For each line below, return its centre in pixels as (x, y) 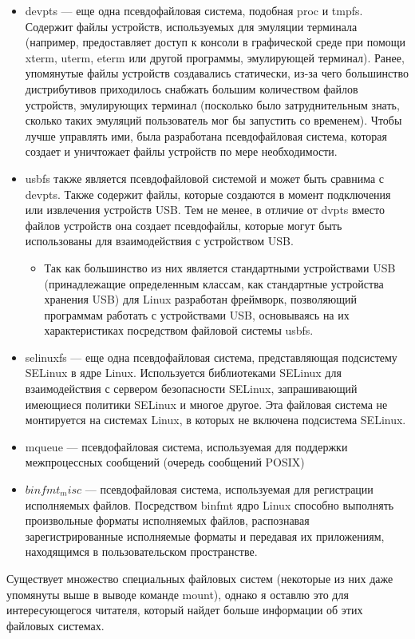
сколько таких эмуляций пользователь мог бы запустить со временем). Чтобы (213, 120)
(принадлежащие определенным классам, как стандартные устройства (214, 283)
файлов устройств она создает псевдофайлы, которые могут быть (184, 225)
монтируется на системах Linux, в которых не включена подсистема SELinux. (215, 420)
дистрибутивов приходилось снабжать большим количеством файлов (192, 88)
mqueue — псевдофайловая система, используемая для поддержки (186, 446)
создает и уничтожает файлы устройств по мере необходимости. (181, 151)
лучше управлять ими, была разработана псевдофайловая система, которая (206, 135)
